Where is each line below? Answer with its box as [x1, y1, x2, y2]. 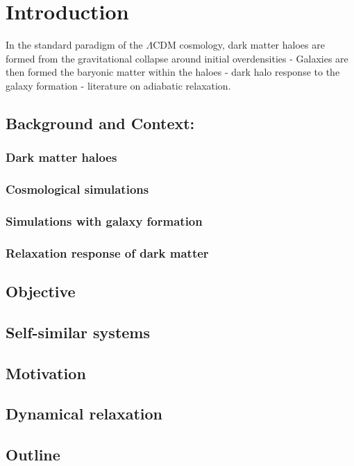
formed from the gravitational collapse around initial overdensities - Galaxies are [6, 51, 348, 65]
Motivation [6, 362, 86, 383]
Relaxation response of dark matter [6, 244, 209, 261]
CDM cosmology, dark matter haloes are [153, 38, 325, 52]
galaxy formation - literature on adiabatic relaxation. [6, 78, 231, 92]
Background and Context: [6, 112, 195, 133]
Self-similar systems [6, 321, 151, 342]
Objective [6, 281, 76, 302]
